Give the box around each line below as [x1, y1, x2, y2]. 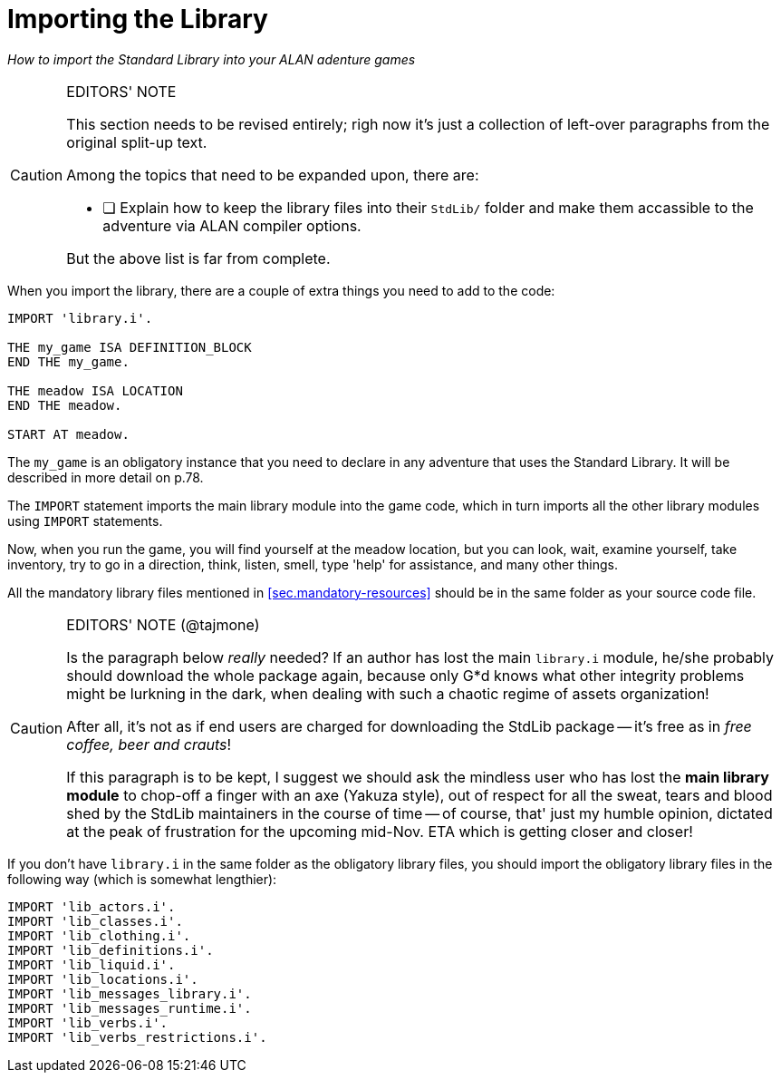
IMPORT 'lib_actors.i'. [7, 899, 176, 914]
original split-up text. [66, 132, 207, 151]
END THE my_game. [7, 354, 130, 369]
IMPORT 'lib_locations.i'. [7, 971, 198, 987]
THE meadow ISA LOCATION [7, 383, 183, 398]
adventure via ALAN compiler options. [102, 216, 362, 235]
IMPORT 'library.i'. [7, 310, 153, 326]
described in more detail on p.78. [7, 469, 204, 485]
